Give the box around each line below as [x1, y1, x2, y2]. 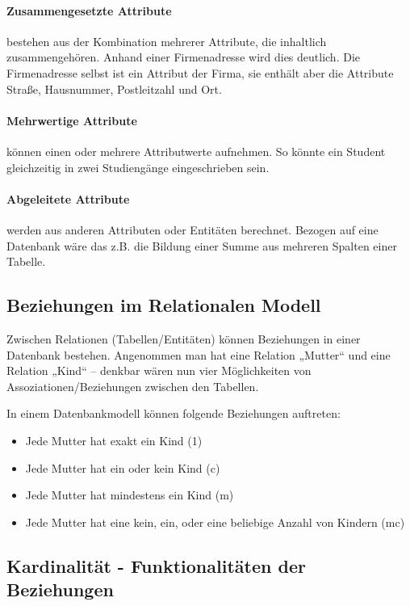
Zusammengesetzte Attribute [6, 2, 172, 19]
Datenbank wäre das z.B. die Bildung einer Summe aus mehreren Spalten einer [6, 237, 397, 254]
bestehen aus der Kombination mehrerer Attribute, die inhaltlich [6, 32, 327, 49]
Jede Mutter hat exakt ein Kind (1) [25, 431, 203, 448]
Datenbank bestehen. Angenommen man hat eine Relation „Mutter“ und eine [6, 346, 391, 363]
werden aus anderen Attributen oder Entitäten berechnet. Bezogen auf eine [6, 221, 379, 238]
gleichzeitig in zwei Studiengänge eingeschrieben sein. [6, 158, 270, 175]
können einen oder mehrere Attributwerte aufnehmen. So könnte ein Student [6, 142, 386, 159]
